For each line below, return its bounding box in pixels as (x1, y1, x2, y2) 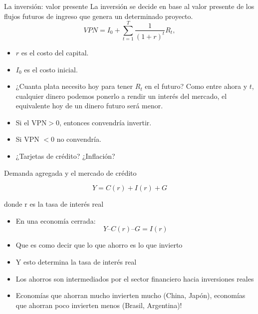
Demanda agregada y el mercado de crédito (4, 167, 137, 178)
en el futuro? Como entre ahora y (145, 81, 248, 91)
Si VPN (15, 134, 39, 144)
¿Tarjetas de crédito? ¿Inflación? (15, 151, 115, 161)
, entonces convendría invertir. (59, 117, 152, 127)
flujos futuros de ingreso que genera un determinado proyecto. (4, 10, 193, 21)
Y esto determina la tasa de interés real (15, 257, 137, 267)
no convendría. (56, 134, 101, 144)
